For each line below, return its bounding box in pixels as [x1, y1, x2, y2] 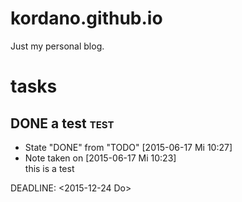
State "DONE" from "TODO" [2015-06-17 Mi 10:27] [24, 141, 233, 153]
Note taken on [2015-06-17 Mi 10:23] [24, 152, 177, 164]
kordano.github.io [10, 7, 163, 30]
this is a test [24, 162, 75, 174]
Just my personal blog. [10, 40, 105, 52]
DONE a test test [10, 115, 115, 132]
